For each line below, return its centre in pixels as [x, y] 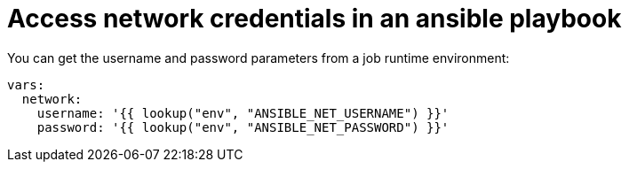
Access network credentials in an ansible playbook [314, 19]
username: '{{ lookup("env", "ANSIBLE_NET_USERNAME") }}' [243, 113]
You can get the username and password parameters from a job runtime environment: [259, 58]
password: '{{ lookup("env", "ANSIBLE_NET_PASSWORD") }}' [243, 127]
